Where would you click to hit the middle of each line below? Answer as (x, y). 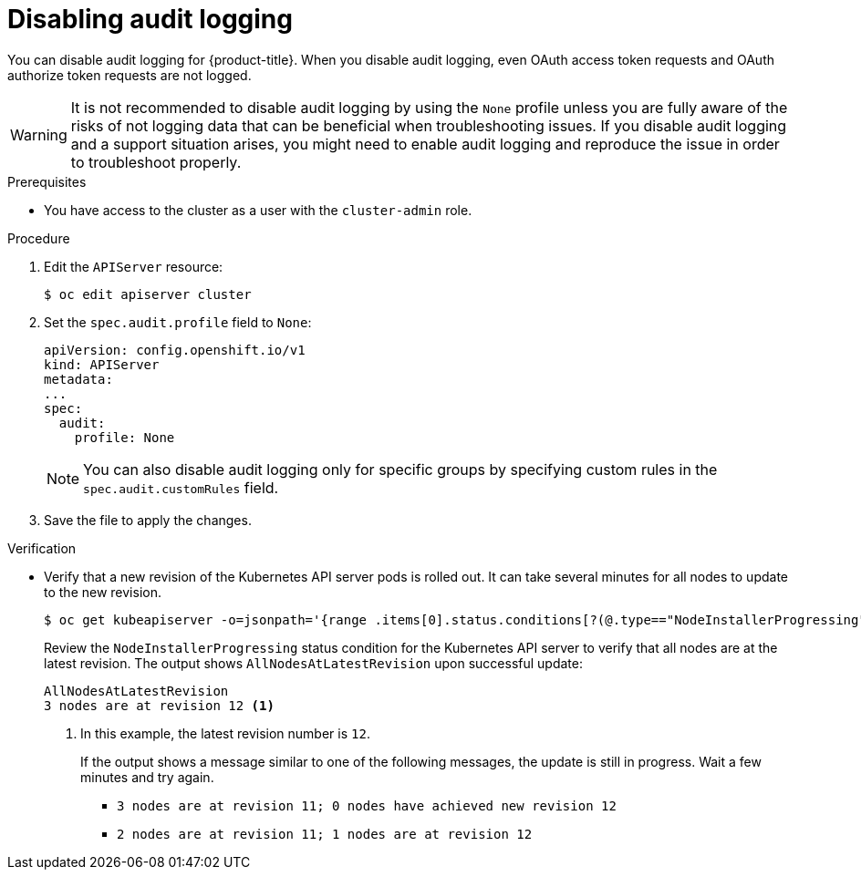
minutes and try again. (147, 777)
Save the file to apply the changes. (148, 520)
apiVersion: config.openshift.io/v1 (175, 350)
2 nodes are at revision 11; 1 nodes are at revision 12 (325, 834)
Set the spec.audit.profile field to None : (178, 322)
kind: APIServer (102, 364)
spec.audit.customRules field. (181, 487)
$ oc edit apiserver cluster (148, 294)
